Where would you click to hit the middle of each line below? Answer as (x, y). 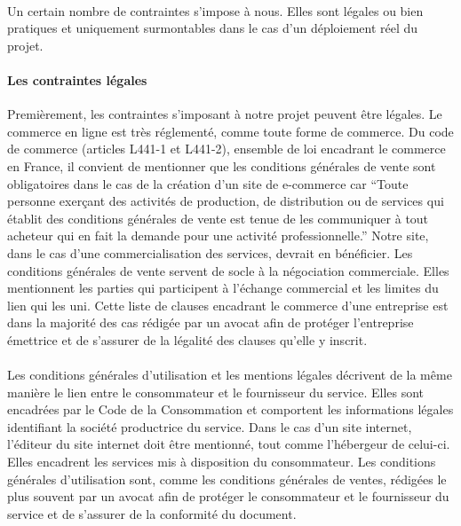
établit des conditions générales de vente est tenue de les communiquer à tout (218, 218)
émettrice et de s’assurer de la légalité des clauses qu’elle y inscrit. (187, 339)
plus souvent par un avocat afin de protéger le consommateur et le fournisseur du (228, 496)
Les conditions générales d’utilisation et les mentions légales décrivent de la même (230, 375)
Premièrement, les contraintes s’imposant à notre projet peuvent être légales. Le (225, 114)
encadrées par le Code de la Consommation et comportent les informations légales (230, 409)
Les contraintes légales (77, 79)
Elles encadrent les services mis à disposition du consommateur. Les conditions (222, 462)
